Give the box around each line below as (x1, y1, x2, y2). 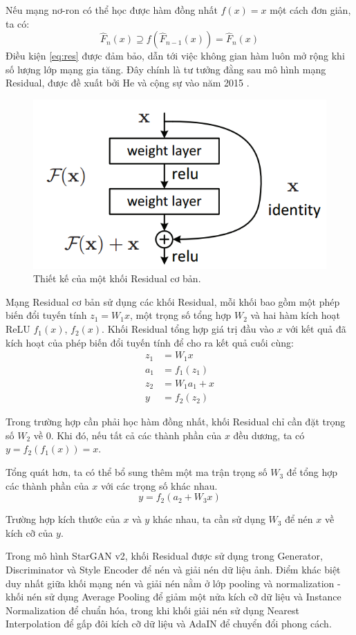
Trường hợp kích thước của (6, 512, 120, 526)
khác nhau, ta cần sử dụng (152, 512, 265, 526)
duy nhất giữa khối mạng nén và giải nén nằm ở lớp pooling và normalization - (6, 576, 341, 590)
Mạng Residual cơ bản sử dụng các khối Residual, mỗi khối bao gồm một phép (6, 294, 340, 309)
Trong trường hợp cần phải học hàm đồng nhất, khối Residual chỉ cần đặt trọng (6, 414, 346, 429)
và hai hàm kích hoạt (250, 308, 341, 322)
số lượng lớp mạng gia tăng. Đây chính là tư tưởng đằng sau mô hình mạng (6, 62, 326, 76)
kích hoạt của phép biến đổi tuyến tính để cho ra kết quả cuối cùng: (6, 335, 294, 349)
